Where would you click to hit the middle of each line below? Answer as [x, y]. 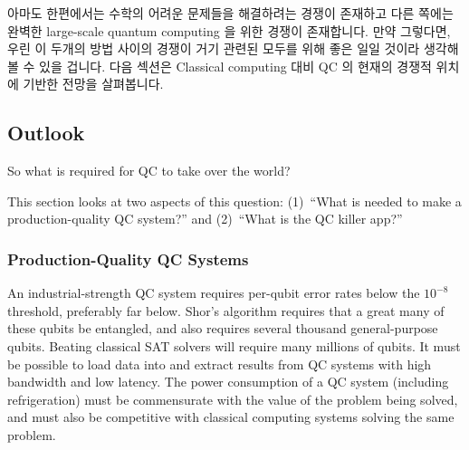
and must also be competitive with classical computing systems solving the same [231, 417]
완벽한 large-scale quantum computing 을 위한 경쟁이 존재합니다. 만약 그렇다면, [229, 30]
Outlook [46, 133]
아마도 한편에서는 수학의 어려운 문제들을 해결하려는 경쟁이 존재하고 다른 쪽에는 [230, 13]
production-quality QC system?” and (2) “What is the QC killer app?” [205, 219]
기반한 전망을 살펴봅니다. [93, 84]
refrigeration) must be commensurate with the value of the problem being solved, [233, 399]
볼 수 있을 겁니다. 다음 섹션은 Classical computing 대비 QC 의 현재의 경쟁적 [220, 66]
